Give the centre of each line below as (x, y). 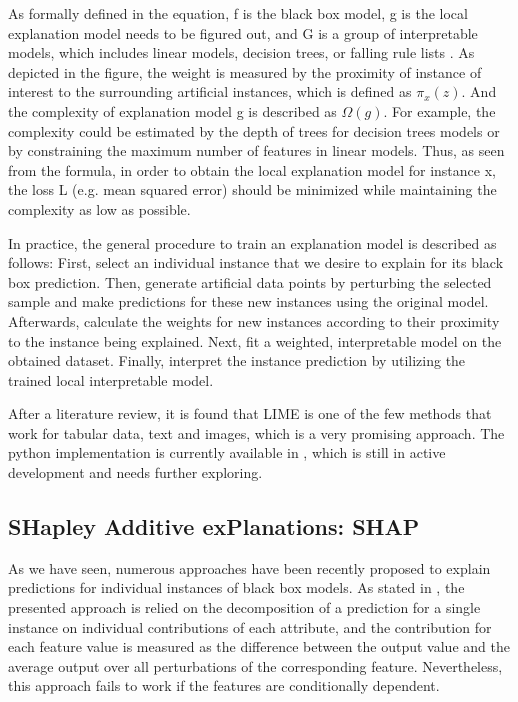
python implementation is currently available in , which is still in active (227, 452)
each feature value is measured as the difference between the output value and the (259, 646)
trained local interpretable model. (111, 379)
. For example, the (439, 110)
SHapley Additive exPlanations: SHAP (214, 526)
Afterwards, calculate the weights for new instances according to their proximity (254, 320)
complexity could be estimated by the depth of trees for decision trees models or (254, 130)
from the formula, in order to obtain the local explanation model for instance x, (252, 169)
